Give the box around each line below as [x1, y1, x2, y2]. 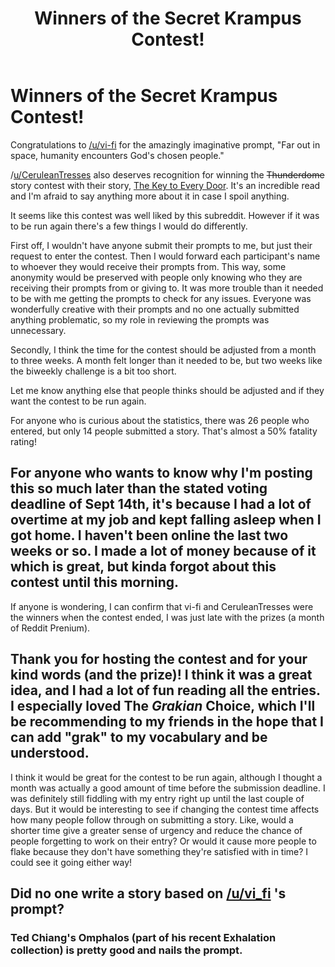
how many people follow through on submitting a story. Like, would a [10, 813, 294, 826]
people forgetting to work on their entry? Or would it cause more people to [10, 835, 317, 847]
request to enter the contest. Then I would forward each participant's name [10, 250, 321, 262]
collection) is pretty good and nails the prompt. [10, 943, 243, 957]
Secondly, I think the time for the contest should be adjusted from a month [10, 343, 317, 356]
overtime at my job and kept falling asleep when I [10, 512, 322, 529]
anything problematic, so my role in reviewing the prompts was [10, 313, 270, 326]
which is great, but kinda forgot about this [10, 558, 277, 576]
